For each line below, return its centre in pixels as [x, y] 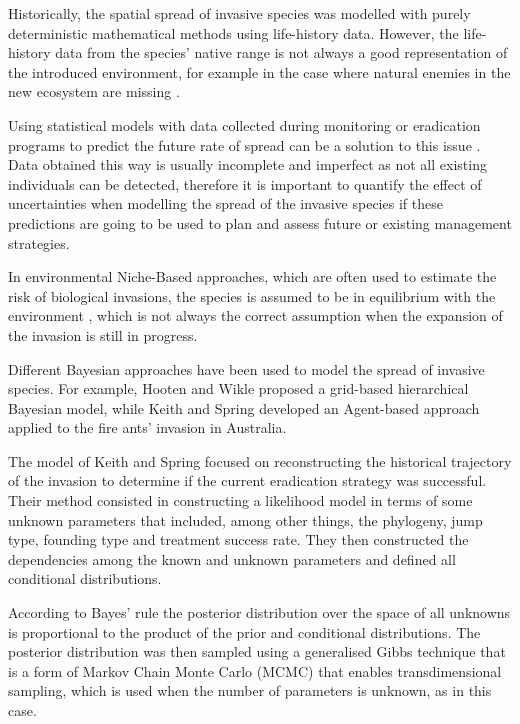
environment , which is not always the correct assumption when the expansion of [255, 315]
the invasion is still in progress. [103, 334]
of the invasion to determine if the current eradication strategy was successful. [247, 480]
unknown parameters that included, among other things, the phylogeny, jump [245, 519]
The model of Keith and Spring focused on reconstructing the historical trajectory [260, 460]
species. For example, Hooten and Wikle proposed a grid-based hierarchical [238, 388]
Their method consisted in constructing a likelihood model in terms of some [240, 500]
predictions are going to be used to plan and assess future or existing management [260, 222]
